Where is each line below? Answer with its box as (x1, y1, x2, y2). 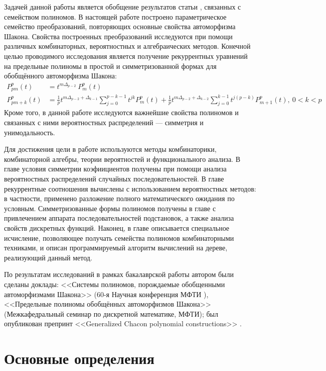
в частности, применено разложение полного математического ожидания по (4, 193, 235, 204)
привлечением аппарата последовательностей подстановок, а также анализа (4, 213, 234, 223)
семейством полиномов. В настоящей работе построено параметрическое (4, 11, 227, 22)
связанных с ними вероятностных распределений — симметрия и (4, 117, 204, 128)
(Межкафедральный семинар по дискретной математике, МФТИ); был (4, 308, 219, 319)
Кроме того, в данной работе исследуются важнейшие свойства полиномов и (4, 107, 239, 118)
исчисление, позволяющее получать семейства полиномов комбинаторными (4, 232, 234, 243)
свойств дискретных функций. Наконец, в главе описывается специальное (4, 223, 230, 233)
